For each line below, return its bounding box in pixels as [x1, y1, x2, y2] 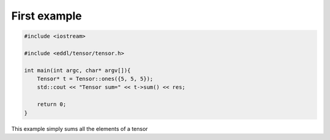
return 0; [37, 101, 67, 108]
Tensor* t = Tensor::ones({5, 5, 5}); [37, 75, 153, 82]
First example [11, 9, 82, 23]
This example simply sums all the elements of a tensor [11, 125, 148, 132]
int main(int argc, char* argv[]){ [24, 67, 131, 74]
